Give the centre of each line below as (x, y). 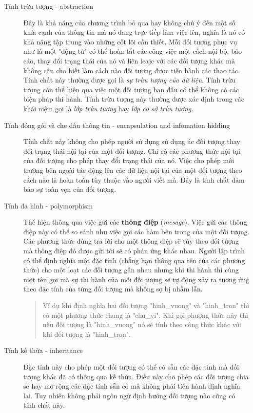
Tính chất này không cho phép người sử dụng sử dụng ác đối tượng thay (132, 141)
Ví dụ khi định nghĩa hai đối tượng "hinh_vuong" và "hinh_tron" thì (146, 305)
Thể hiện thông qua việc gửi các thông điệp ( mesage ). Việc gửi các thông (135, 222)
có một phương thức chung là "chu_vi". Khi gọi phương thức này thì (145, 315)
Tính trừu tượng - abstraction (49, 6)
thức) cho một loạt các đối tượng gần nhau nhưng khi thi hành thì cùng (131, 270)
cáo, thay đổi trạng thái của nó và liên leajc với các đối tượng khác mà (129, 60)
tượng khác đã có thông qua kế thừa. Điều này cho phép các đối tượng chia (136, 376)
